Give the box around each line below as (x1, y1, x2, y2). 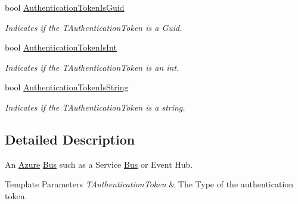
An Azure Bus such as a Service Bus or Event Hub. (5, 158, 193, 170)
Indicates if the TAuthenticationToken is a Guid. (5, 21, 182, 33)
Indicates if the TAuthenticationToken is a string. (5, 101, 185, 113)
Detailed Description (5, 130, 135, 148)
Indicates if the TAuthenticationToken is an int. (5, 61, 179, 73)
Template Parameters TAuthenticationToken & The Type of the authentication (5, 178, 294, 190)
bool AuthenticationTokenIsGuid (5, 1, 125, 13)
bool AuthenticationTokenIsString (5, 81, 129, 93)
